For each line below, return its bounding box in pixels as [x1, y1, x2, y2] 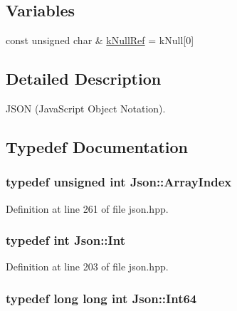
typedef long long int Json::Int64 [6, 289, 197, 307]
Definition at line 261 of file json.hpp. [6, 201, 169, 216]
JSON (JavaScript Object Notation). [6, 101, 166, 115]
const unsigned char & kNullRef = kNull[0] [6, 33, 194, 48]
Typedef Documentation [6, 135, 188, 157]
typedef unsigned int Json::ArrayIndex [6, 173, 232, 191]
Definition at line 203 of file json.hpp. [6, 259, 169, 274]
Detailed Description [6, 68, 162, 90]
